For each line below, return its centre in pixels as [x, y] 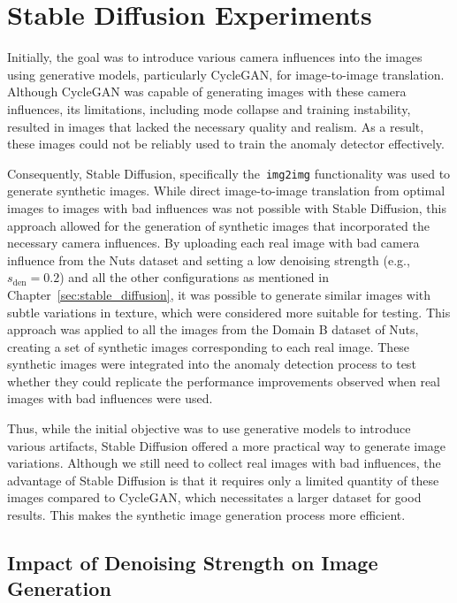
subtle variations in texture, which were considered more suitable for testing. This [229, 312]
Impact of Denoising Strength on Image [193, 563]
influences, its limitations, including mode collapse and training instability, [209, 108]
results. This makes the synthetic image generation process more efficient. [206, 515]
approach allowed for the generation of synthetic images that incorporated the [218, 225]
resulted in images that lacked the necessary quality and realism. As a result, [216, 126]
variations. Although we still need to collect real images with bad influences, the [224, 463]
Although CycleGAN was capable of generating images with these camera [207, 92]
